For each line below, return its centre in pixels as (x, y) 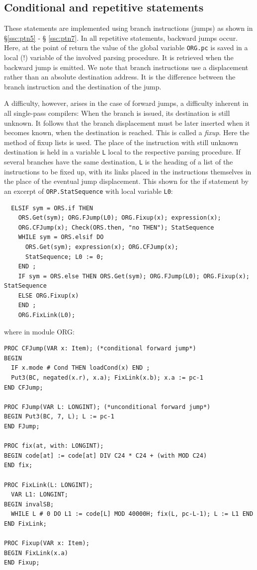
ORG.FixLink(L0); (47, 315)
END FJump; (22, 427)
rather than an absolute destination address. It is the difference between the (120, 77)
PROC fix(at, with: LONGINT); (54, 446)
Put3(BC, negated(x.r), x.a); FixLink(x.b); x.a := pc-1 (107, 378)
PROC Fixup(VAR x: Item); (47, 543)
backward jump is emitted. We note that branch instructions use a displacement (126, 67)
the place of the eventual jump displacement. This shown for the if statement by (126, 181)
